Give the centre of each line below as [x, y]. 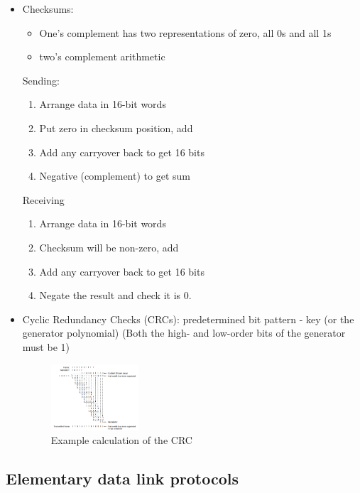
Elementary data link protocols [122, 478]
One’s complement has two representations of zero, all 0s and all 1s [185, 32]
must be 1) [46, 346]
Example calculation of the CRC [121, 440]
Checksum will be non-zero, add [109, 247]
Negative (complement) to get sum [115, 176]
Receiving [43, 199]
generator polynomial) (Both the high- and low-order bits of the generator [184, 333]
